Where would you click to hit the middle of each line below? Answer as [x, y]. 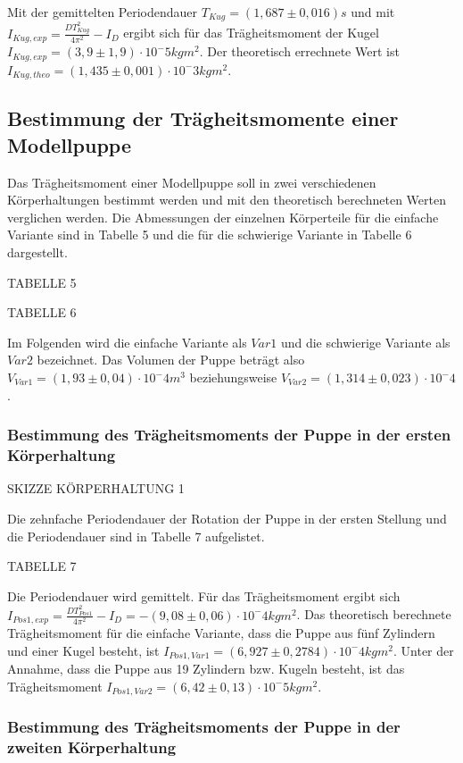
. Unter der [424, 650]
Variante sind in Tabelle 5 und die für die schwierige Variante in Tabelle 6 [210, 235]
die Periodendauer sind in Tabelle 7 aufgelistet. [136, 536]
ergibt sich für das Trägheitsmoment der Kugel [251, 33]
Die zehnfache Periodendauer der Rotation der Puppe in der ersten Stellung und [227, 518]
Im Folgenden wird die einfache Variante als [127, 342]
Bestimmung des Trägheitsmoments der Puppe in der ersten [229, 435]
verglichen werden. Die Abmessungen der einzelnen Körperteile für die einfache [223, 217]
